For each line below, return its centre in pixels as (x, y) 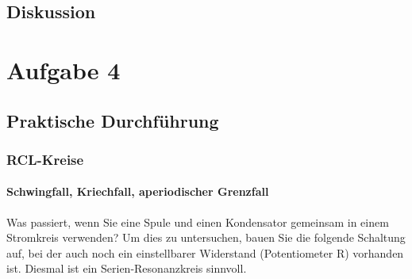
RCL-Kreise (45, 159)
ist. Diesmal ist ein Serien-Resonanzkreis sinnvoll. (127, 268)
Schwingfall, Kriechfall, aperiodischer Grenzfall (138, 191)
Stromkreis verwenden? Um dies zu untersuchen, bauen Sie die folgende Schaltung (206, 237)
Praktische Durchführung (113, 120)
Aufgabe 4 (64, 69)
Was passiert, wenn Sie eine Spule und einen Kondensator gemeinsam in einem (198, 222)
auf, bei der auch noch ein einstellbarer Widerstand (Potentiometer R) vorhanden (205, 252)
